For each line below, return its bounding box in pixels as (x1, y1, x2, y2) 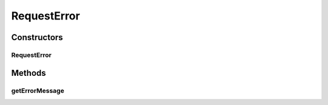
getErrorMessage (11, 86, 64, 95)
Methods (11, 67, 46, 78)
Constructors (11, 32, 63, 42)
